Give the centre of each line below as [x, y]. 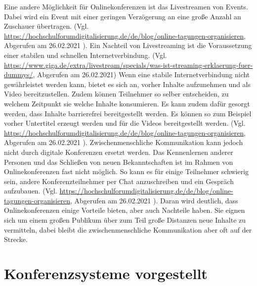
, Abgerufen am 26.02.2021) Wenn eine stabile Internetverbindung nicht [141, 74]
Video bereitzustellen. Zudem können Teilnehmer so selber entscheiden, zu [116, 94]
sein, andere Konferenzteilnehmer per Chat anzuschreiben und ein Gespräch [119, 181]
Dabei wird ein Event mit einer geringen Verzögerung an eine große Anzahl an [123, 16]
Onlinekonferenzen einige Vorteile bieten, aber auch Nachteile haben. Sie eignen [125, 210]
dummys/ [19, 74]
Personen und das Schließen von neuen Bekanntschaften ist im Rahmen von [119, 162]
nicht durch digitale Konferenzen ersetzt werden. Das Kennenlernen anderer [119, 152]
